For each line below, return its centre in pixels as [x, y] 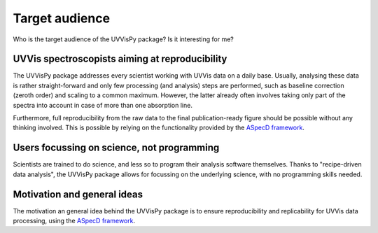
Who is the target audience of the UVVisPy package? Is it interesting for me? [123, 39]
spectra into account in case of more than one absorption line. [103, 105]
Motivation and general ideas [78, 194]
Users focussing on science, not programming [116, 148]
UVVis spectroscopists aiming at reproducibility [120, 59]
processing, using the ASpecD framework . [74, 221]
